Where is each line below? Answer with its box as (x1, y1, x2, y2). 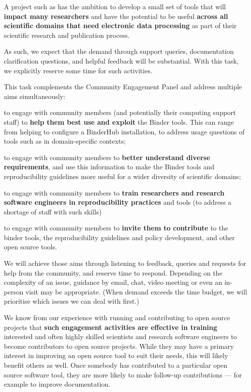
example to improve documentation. (4, 379, 111, 389)
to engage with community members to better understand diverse (4, 152, 210, 162)
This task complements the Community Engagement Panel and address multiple (4, 82, 242, 92)
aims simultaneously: (4, 91, 66, 101)
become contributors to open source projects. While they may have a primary (4, 341, 234, 351)
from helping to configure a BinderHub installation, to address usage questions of (4, 126, 245, 136)
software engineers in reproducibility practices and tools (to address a (4, 197, 232, 207)
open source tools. (4, 242, 57, 252)
